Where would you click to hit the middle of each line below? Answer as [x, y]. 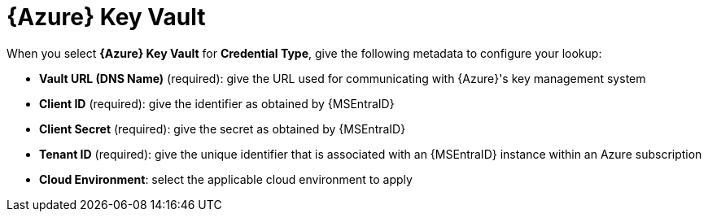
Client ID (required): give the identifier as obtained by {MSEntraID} [217, 103]
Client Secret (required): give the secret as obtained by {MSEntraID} [223, 129]
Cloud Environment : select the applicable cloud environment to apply [226, 179]
